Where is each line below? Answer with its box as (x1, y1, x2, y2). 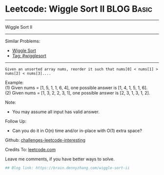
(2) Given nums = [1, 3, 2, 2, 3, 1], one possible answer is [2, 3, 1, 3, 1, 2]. (5, 90, 150, 96)
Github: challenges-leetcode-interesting (5, 137, 85, 143)
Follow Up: (5, 118, 27, 124)
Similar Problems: (5, 38, 41, 44)
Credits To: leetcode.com (5, 146, 56, 152)
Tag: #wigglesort (12, 53, 46, 58)
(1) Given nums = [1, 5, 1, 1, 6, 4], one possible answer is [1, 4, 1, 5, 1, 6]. (5, 84, 148, 91)
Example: (5, 79, 24, 85)
